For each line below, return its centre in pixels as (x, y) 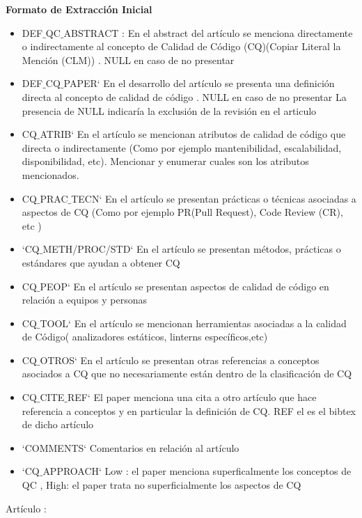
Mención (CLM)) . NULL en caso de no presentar (128, 60)
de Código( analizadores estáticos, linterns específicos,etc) (145, 337)
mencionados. (50, 174)
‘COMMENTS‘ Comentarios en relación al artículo (131, 447)
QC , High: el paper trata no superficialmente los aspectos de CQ (162, 485)
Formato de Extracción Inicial (79, 9)
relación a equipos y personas (84, 300)
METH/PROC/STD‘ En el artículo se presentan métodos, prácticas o (192, 249)
